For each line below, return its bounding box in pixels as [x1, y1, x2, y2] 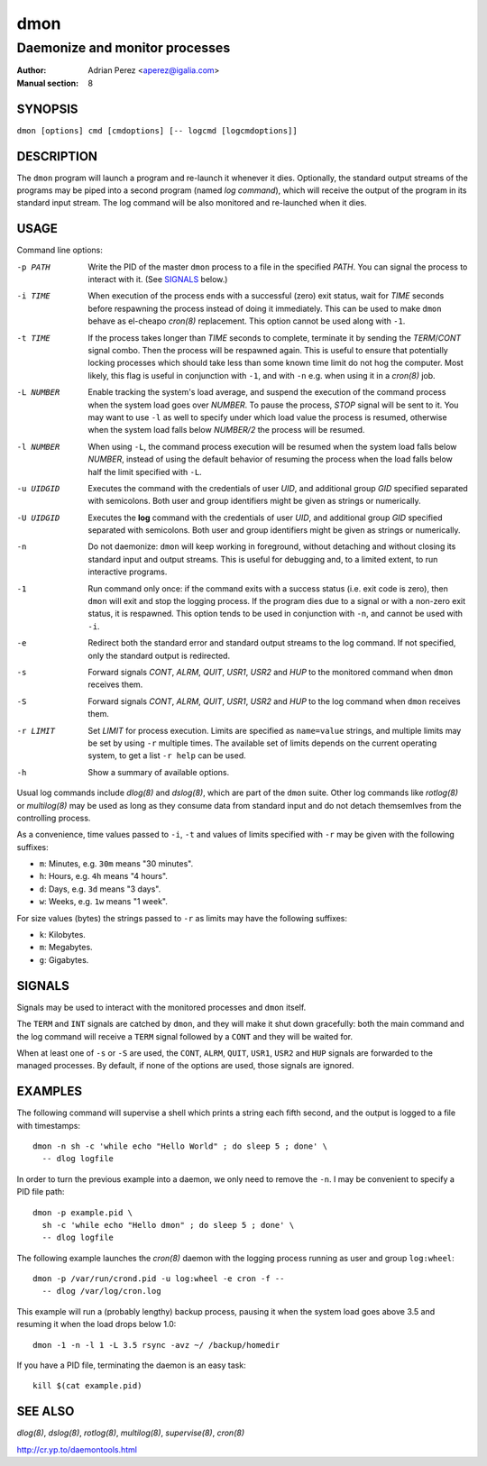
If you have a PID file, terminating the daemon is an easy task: [16, 1360, 247, 1370]
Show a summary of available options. [87, 766, 230, 777]
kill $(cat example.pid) [32, 1380, 142, 1391]
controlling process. [16, 812, 91, 823]
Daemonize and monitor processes [16, 40, 231, 56]
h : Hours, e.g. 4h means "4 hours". [39, 871, 169, 882]
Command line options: [16, 244, 103, 256]
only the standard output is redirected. [87, 650, 230, 661]
